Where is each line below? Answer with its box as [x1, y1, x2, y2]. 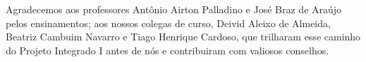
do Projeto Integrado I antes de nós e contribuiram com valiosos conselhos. [6, 42, 329, 57]
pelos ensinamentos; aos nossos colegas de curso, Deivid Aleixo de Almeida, [6, 15, 331, 30]
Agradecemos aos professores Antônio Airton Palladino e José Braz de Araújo [6, 2, 342, 16]
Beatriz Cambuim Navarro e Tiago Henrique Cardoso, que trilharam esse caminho [6, 29, 361, 44]
